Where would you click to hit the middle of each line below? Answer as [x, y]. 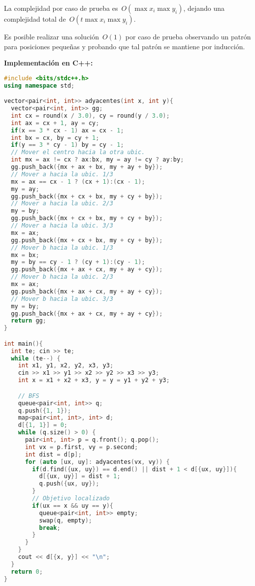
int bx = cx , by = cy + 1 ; [55, 138]
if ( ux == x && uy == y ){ [73, 505]
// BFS [29, 396]
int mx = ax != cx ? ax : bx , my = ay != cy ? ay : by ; [97, 160]
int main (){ [23, 343]
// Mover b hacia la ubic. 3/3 [62, 299]
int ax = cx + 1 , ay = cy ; [55, 123]
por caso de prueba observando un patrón [188, 36]
